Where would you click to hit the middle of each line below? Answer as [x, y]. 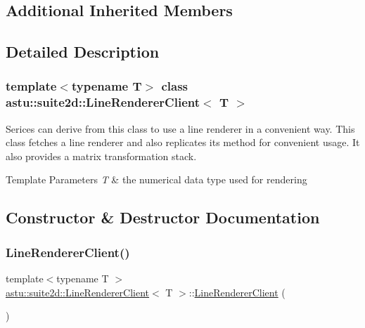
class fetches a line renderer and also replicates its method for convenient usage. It [183, 142]
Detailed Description [83, 52]
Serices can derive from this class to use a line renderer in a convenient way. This [180, 128]
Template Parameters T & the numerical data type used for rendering [156, 179]
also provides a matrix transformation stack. [101, 156]
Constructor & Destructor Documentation [163, 217]
